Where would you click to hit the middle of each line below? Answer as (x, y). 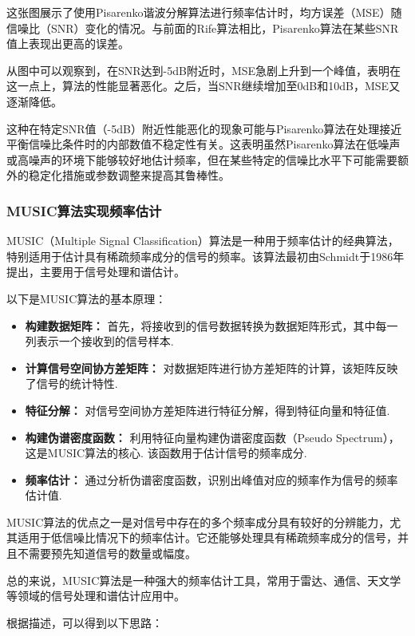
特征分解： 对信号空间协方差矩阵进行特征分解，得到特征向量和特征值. (207, 410)
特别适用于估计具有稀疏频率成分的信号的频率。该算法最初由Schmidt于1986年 (206, 256)
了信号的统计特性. (71, 383)
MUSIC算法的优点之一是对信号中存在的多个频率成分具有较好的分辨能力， (198, 521)
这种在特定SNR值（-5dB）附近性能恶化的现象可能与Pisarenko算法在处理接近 (204, 128)
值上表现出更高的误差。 (68, 43)
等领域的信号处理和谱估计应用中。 (96, 596)
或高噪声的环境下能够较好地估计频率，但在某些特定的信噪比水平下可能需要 (202, 159)
